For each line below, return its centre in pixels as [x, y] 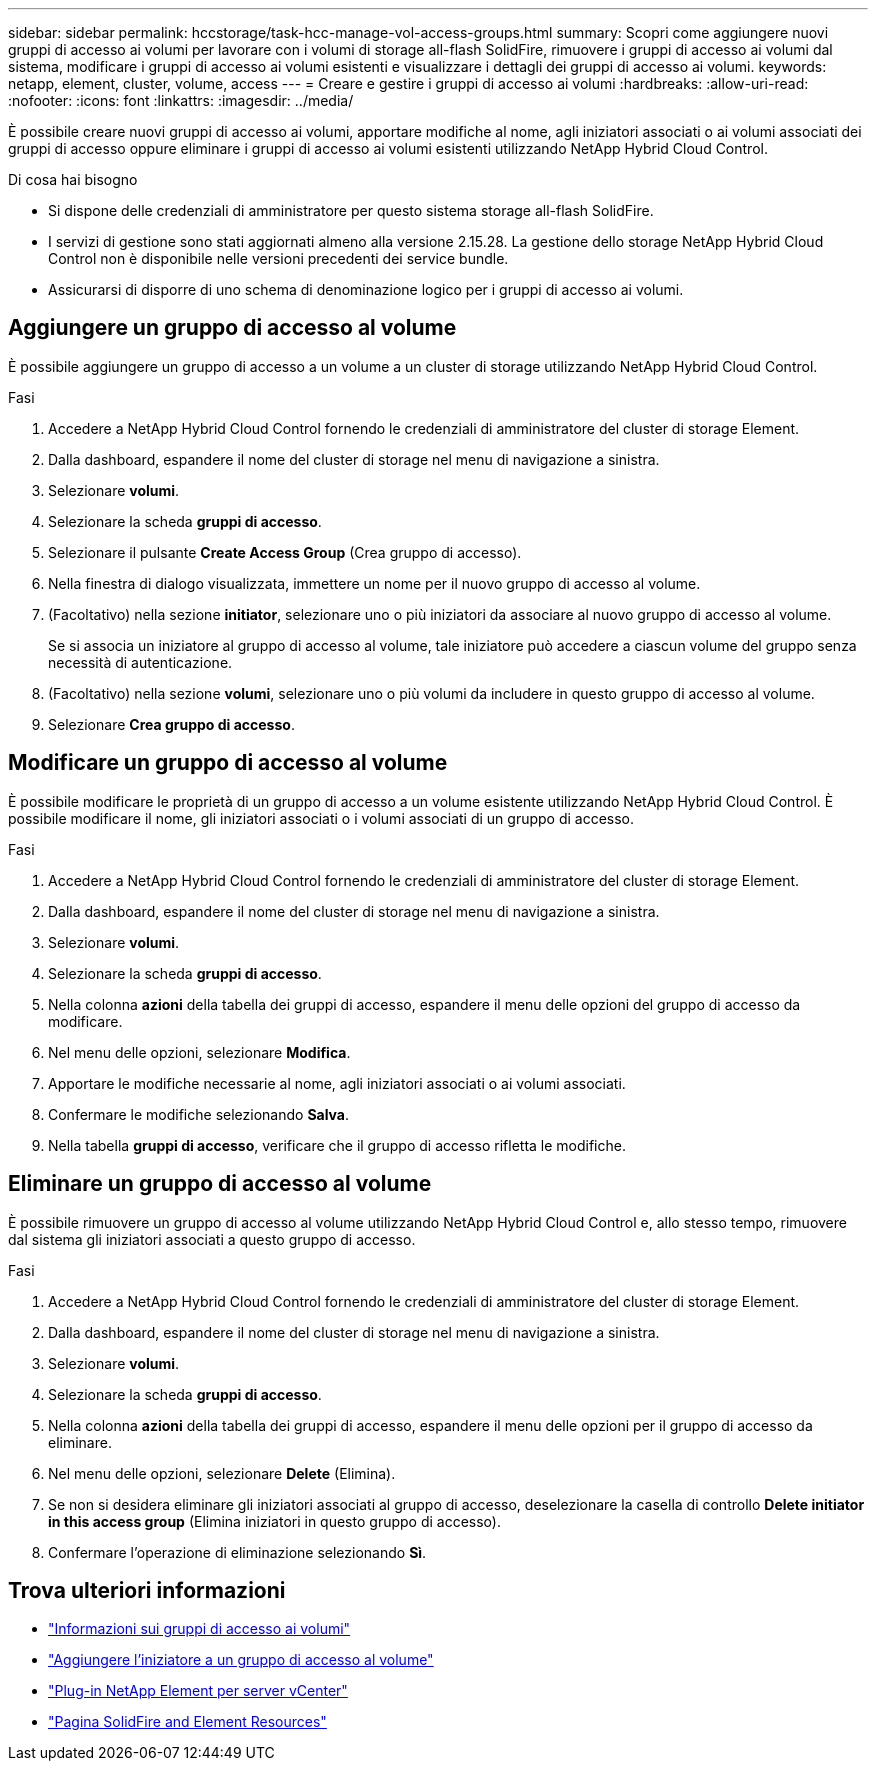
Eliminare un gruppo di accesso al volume [220, 1184]
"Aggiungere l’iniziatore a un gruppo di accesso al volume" [241, 1660]
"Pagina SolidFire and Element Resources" [187, 1722]
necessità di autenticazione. [140, 662]
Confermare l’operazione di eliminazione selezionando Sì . [237, 1552]
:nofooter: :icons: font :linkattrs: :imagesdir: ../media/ [181, 100]
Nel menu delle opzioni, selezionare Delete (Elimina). [222, 1473]
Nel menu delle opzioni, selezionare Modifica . [199, 1052]
